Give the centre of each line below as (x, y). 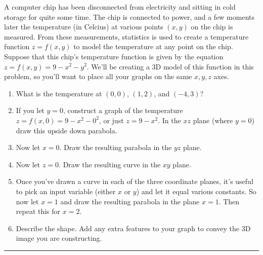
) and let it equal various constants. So (196, 191)
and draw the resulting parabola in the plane (130, 201)
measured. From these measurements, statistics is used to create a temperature (126, 36)
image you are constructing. (59, 238)
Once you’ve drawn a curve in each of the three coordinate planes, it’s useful (135, 181)
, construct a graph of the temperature (123, 110)
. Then (229, 201)
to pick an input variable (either (66, 191)
